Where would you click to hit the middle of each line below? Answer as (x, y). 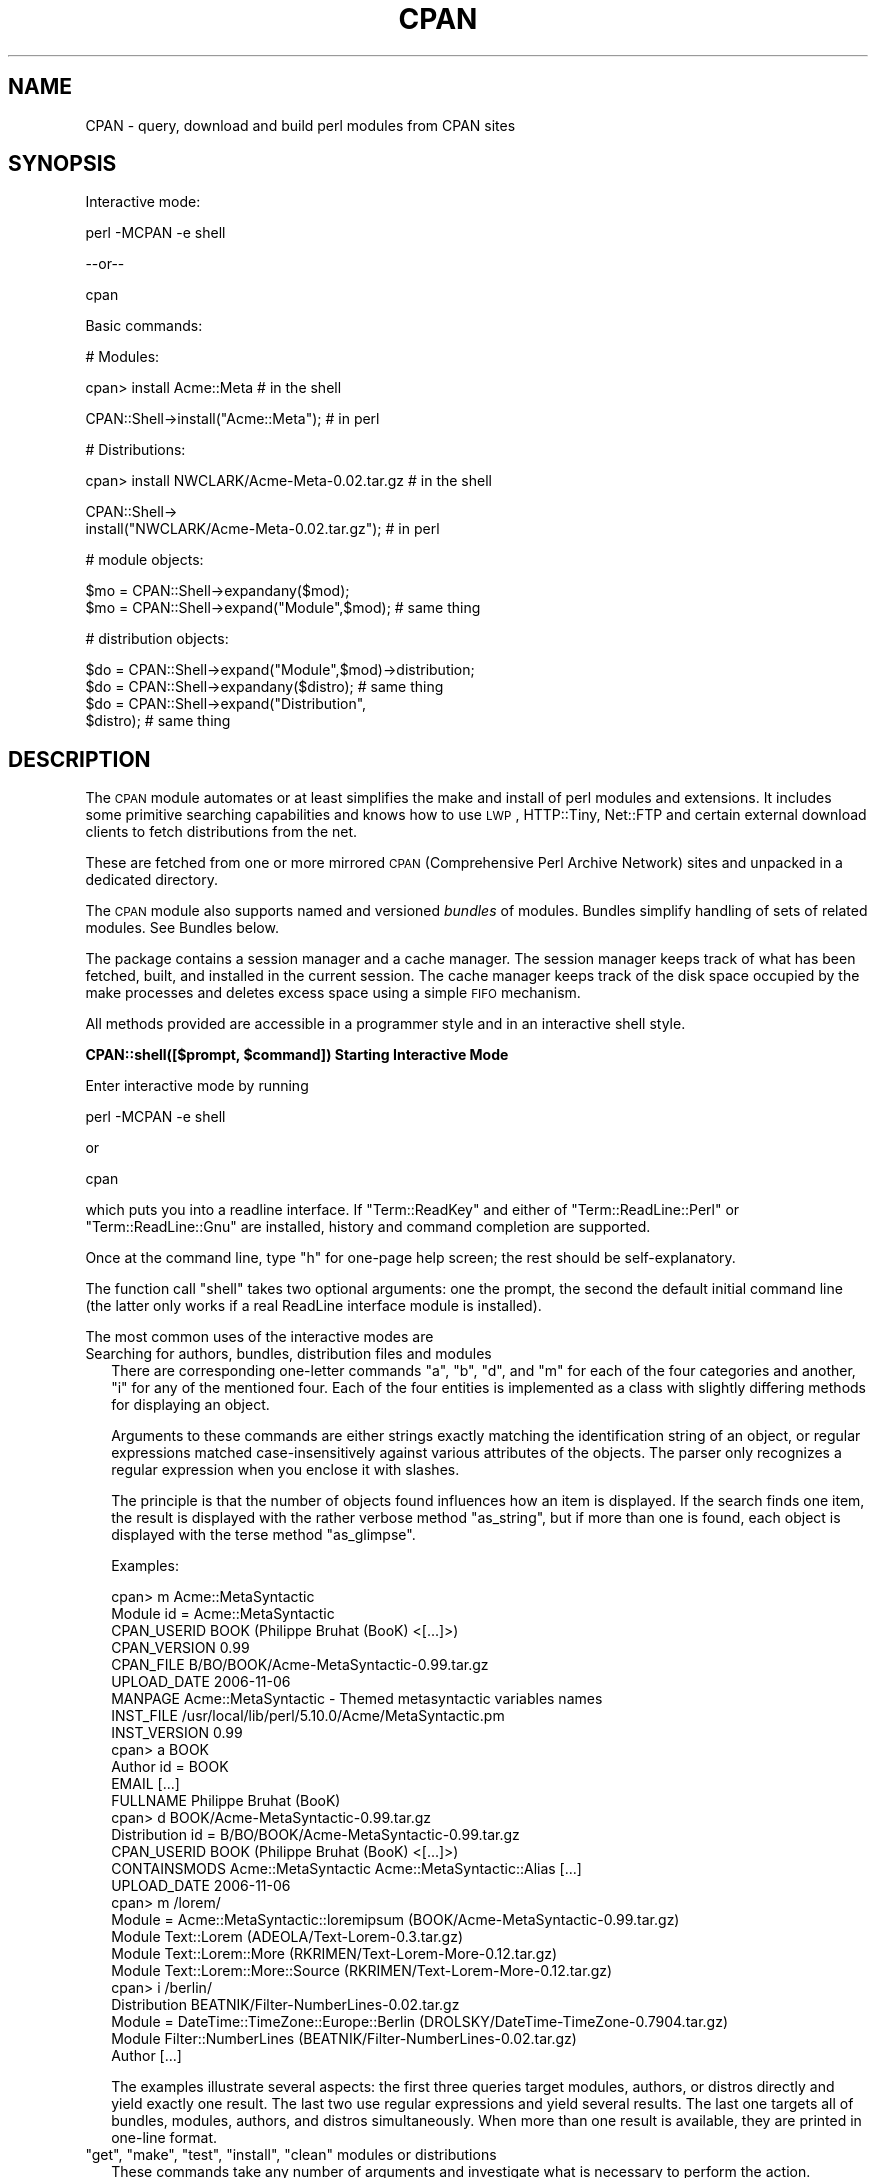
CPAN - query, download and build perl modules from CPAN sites (300, 125)
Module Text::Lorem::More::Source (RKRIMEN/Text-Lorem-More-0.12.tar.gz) (362, 1971)
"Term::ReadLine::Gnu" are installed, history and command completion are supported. (368, 1227)
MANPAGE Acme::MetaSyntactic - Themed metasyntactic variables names (357, 1699)
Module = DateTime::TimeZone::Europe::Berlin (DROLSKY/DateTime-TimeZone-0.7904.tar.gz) (419, 2022)
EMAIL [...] (145, 1784)
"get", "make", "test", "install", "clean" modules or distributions (291, 2155)
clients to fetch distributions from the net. (221, 832)
